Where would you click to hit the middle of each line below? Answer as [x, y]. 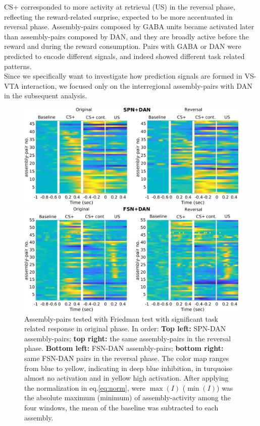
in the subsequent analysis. [46, 96]
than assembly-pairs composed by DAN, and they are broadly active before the [126, 36]
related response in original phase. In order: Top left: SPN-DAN [125, 328]
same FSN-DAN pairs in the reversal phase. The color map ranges [127, 358]
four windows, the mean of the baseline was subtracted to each [121, 408]
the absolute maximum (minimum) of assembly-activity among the [127, 398]
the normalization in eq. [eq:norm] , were [85, 387]
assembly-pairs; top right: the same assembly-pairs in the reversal [128, 338]
